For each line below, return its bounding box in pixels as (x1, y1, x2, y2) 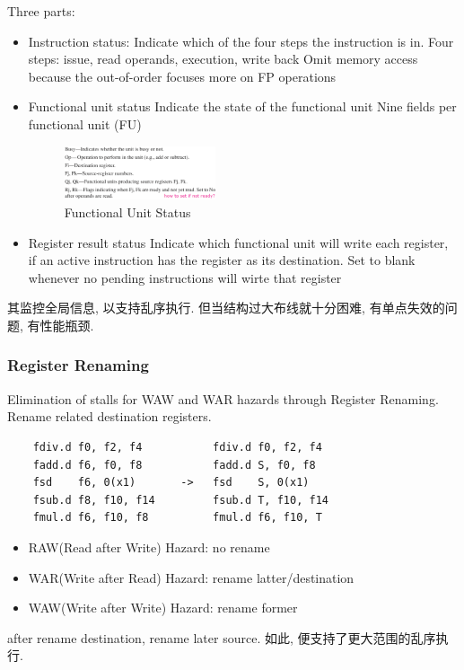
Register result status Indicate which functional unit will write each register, (28, 233, 449, 251)
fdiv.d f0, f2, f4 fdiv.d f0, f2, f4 (32, 440, 322, 454)
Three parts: (7, 2, 75, 20)
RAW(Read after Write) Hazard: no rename (28, 537, 270, 556)
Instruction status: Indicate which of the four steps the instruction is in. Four (28, 31, 454, 50)
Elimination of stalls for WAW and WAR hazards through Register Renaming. (7, 389, 439, 408)
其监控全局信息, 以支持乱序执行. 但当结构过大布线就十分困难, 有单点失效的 (7, 298, 445, 317)
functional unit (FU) (28, 114, 142, 133)
